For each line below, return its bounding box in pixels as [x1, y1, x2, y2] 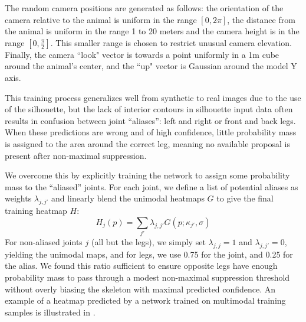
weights [5, 192, 32, 204]
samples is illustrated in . [5, 305, 96, 318]
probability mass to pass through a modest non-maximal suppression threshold [5, 271, 290, 284]
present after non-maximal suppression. [5, 149, 147, 161]
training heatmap [5, 204, 67, 217]
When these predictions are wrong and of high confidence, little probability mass [5, 126, 297, 138]
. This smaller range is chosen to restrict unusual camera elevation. [50, 36, 292, 48]
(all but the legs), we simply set [91, 236, 206, 248]
